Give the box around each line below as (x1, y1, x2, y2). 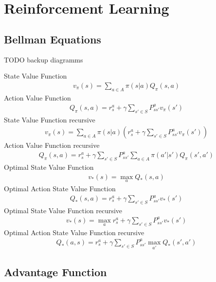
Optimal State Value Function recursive (4, 205, 123, 215)
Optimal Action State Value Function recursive (4, 227, 144, 237)
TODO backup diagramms (4, 54, 83, 64)
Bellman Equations (4, 31, 101, 46)
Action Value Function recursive (4, 140, 100, 150)
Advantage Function (4, 264, 107, 280)
